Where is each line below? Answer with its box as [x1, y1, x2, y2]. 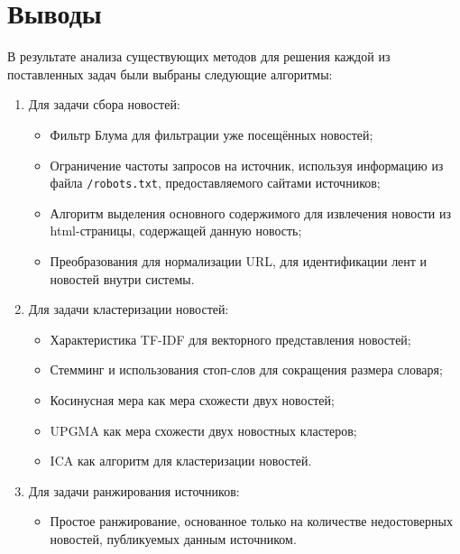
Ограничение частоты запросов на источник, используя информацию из [50, 155, 444, 174]
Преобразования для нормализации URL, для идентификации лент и [50, 251, 428, 270]
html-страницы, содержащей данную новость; [50, 221, 302, 240]
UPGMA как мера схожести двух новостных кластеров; [50, 420, 357, 439]
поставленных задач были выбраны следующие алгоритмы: [7, 64, 333, 83]
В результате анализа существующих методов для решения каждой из [7, 47, 391, 66]
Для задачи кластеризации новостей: [28, 300, 229, 319]
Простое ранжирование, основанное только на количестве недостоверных [50, 512, 453, 531]
